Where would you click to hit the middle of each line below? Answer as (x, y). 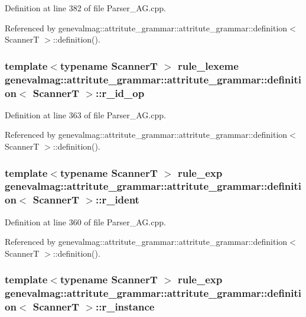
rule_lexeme (208, 65)
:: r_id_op (120, 93)
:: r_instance (125, 307)
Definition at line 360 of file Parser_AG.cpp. (85, 221)
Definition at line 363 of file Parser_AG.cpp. (85, 114)
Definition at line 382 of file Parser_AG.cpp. (85, 8)
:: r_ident (117, 200)
